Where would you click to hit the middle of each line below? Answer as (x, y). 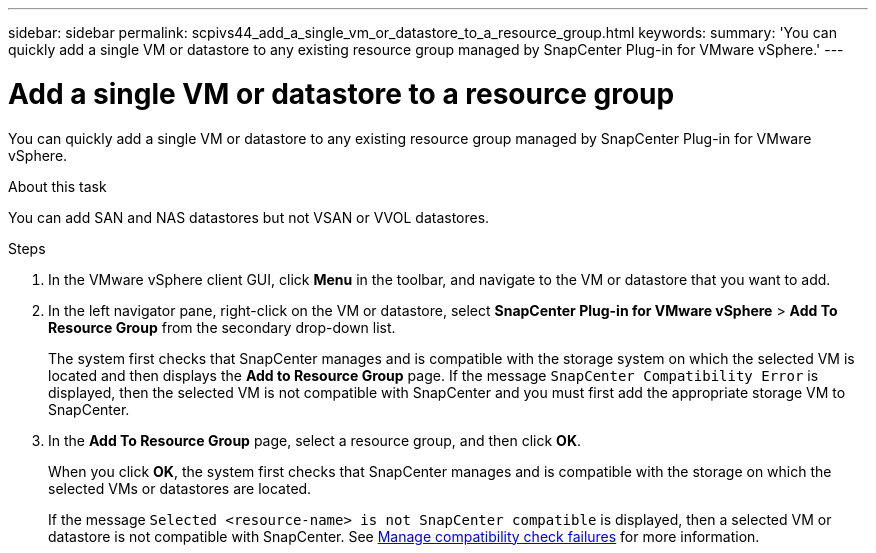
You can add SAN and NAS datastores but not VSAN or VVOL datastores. (249, 217)
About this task (57, 186)
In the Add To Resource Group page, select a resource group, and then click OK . (314, 440)
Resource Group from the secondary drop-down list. (222, 327)
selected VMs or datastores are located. (180, 488)
